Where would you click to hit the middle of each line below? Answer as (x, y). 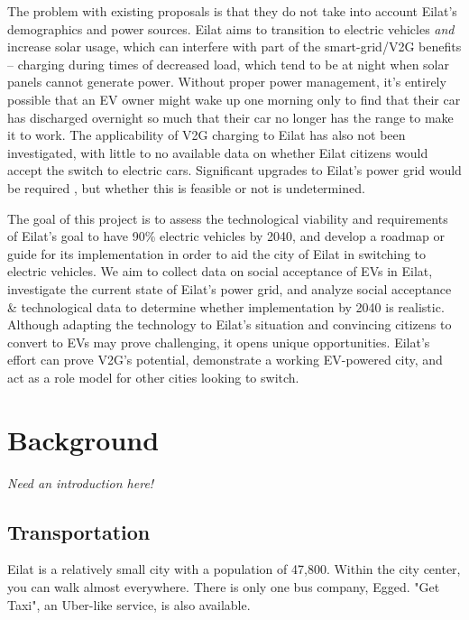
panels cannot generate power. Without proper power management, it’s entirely (227, 82)
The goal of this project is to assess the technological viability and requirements (228, 218)
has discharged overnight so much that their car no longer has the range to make (230, 117)
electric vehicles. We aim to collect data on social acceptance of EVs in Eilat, (220, 271)
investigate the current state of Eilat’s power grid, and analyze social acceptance (230, 288)
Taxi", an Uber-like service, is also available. (129, 604)
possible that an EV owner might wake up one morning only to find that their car (234, 99)
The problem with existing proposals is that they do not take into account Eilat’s (232, 11)
